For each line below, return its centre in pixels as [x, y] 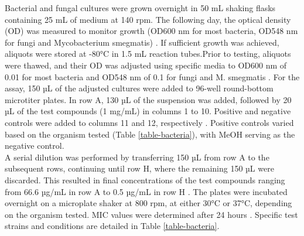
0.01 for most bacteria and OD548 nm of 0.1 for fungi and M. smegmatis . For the [152, 76]
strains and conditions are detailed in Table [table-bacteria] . [112, 226]
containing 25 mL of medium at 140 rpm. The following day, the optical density [148, 19]
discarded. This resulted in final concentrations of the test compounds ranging [145, 179]
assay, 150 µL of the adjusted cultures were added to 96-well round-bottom [139, 88]
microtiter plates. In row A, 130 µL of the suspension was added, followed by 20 [148, 99]
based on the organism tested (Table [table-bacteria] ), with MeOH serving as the [150, 134]
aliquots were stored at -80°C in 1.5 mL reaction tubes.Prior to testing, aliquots [148, 54]
